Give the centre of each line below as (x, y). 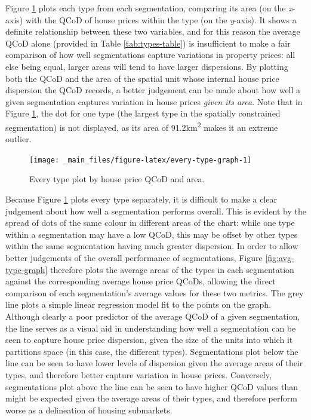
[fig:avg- (280, 257)
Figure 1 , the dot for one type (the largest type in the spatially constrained (143, 113)
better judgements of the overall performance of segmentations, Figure (134, 257)
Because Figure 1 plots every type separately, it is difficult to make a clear (141, 199)
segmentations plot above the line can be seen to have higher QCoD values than (152, 386)
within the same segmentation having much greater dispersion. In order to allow (152, 246)
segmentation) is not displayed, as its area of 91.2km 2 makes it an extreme (142, 126)
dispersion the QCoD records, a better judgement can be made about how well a (153, 90)
